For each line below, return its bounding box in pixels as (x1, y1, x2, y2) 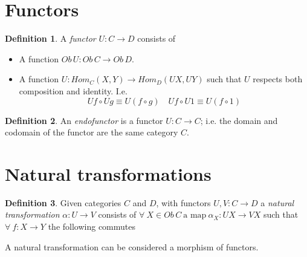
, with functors (156, 196, 211, 209)
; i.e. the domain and (200, 114, 278, 126)
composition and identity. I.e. (19, 84, 128, 97)
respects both (253, 73, 303, 85)
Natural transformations (5, 161, 212, 186)
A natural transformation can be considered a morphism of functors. (5, 240, 259, 253)
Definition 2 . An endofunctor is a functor (5, 114, 163, 126)
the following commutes (48, 220, 136, 232)
